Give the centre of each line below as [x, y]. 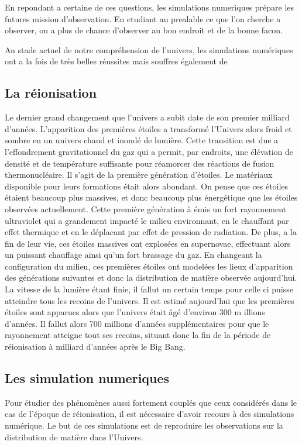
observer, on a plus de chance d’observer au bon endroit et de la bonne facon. [144, 30]
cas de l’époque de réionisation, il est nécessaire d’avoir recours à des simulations [150, 414]
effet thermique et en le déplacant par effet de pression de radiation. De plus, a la [151, 232]
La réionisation [51, 93]
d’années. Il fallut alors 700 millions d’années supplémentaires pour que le [137, 323]
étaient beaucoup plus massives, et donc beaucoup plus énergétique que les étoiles [151, 197]
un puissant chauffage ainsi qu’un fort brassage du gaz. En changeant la [133, 255]
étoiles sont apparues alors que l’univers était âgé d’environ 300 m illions [135, 312]
